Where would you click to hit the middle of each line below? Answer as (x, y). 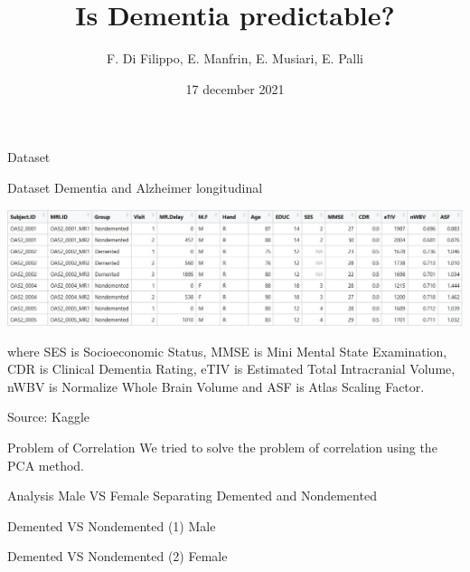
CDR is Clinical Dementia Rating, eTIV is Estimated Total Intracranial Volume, (231, 369)
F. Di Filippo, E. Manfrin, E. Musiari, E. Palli (235, 58)
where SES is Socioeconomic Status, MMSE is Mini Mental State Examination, (227, 351)
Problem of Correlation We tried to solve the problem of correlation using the (222, 447)
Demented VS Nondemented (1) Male (112, 525)
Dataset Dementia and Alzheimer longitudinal (135, 187)
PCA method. (46, 465)
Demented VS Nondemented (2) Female (117, 556)
